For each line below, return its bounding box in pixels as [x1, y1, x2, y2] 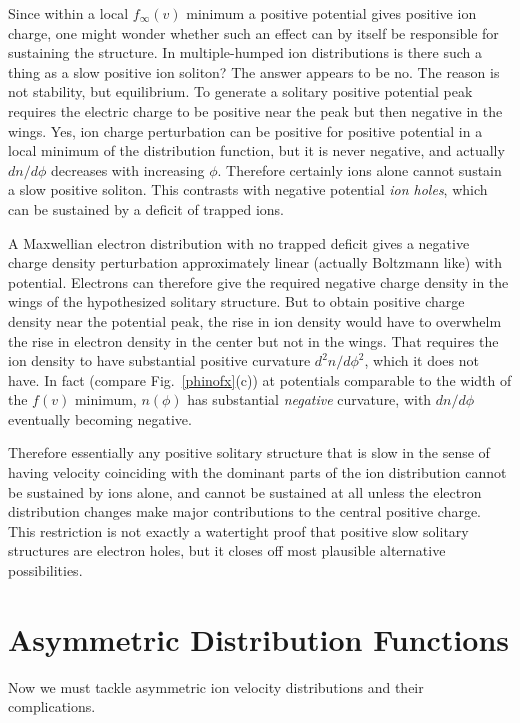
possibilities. [8, 560, 83, 581]
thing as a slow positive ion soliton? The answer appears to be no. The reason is [8, 61, 500, 82]
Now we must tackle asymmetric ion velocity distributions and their [8, 676, 424, 697]
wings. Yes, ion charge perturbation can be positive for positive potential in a [8, 120, 483, 141]
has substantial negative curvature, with [187, 389, 432, 410]
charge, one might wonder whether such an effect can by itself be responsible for [8, 22, 499, 43]
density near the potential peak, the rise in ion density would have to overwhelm [8, 310, 502, 331]
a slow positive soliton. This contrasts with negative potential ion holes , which [8, 179, 488, 200]
